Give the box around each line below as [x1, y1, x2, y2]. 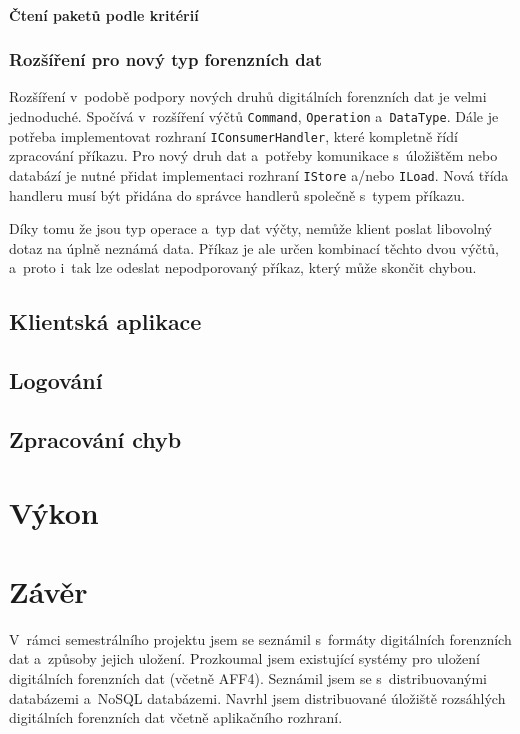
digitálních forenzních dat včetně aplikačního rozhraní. [9, 707, 343, 728]
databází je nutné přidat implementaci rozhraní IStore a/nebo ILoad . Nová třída [9, 164, 509, 185]
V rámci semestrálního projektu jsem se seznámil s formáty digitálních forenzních [9, 628, 512, 649]
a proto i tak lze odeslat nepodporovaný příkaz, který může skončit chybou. [9, 257, 477, 278]
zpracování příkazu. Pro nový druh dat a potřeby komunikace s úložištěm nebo [9, 145, 498, 166]
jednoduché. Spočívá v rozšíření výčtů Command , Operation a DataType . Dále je [9, 106, 499, 126]
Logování [9, 365, 103, 396]
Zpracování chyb [9, 423, 182, 454]
